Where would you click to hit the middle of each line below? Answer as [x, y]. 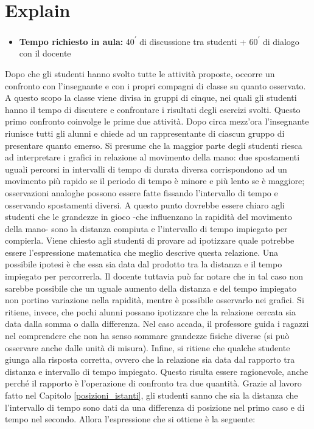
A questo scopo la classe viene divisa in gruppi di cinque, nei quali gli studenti [151, 98]
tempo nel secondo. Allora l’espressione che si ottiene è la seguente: [130, 419]
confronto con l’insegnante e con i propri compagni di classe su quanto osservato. [155, 85]
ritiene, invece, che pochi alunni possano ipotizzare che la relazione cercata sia [150, 311]
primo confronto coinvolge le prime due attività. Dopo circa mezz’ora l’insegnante [157, 121]
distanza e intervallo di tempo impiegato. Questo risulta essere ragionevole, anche [157, 371]
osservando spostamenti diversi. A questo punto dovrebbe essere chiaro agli [145, 204]
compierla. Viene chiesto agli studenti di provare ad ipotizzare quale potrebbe [150, 240]
